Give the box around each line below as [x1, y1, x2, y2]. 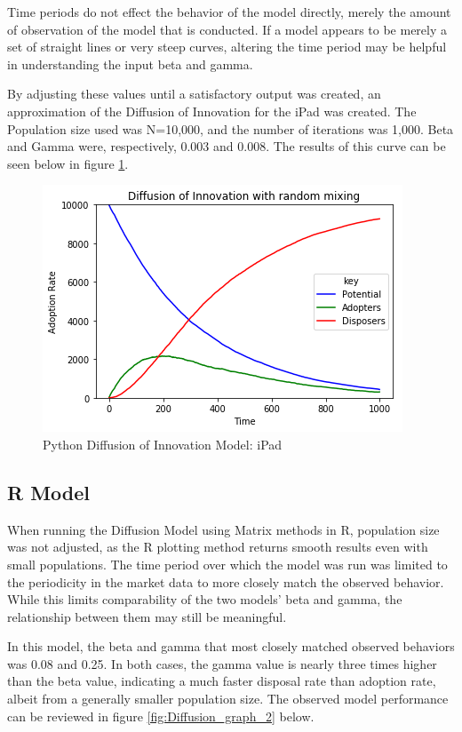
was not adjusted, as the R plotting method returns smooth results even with [7, 537, 428, 556]
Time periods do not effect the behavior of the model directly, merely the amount [7, 3, 451, 20]
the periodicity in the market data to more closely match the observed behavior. [7, 572, 444, 591]
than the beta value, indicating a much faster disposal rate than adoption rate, [7, 672, 436, 690]
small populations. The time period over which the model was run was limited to [7, 554, 448, 573]
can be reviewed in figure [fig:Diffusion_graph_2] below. [7, 706, 315, 725]
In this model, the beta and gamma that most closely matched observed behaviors [7, 637, 455, 656]
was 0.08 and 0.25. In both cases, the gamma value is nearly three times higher [7, 654, 437, 672]
